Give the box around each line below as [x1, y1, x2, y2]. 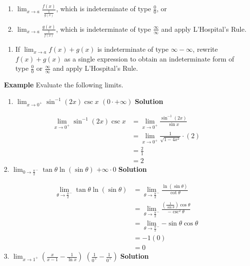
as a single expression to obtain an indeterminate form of [64, 53, 234, 63]
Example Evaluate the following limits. [4, 80, 124, 90]
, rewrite [193, 44, 218, 54]
